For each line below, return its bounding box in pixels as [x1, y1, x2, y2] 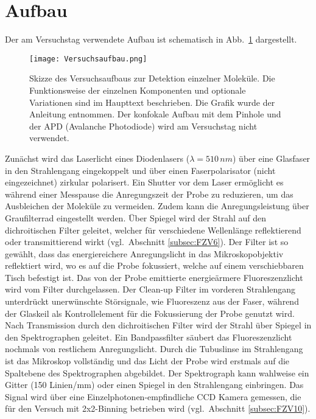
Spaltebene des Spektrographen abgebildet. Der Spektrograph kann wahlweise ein [5, 366, 309, 379]
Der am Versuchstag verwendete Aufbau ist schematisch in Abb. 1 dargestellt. [5, 33, 297, 46]
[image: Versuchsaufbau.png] [29, 54, 147, 63]
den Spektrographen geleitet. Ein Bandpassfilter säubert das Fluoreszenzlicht [5, 330, 292, 343]
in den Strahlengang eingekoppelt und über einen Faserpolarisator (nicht [5, 164, 276, 176]
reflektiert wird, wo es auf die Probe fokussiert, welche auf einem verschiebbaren [5, 259, 304, 272]
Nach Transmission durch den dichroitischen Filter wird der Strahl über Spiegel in [5, 319, 312, 331]
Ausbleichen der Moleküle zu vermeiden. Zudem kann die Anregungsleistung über [5, 199, 309, 212]
